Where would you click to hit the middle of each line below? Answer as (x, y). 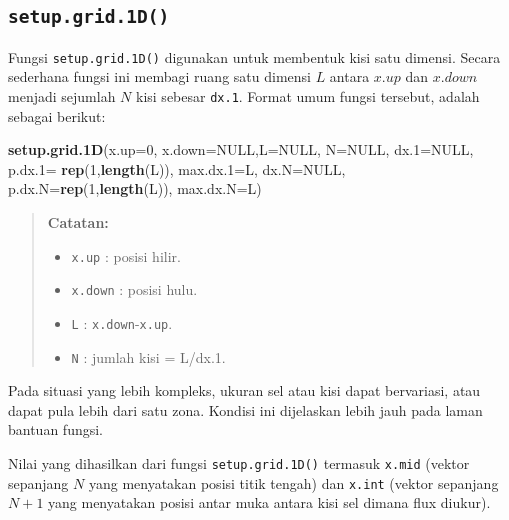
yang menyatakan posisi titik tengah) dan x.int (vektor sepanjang (293, 482)
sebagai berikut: (57, 115)
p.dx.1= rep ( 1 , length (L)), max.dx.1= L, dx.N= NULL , (177, 168)
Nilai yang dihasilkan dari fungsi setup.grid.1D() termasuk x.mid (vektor (239, 463)
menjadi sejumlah (62, 96)
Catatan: (78, 222)
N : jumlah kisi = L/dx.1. (148, 356)
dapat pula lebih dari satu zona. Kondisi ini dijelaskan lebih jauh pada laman (245, 409)
